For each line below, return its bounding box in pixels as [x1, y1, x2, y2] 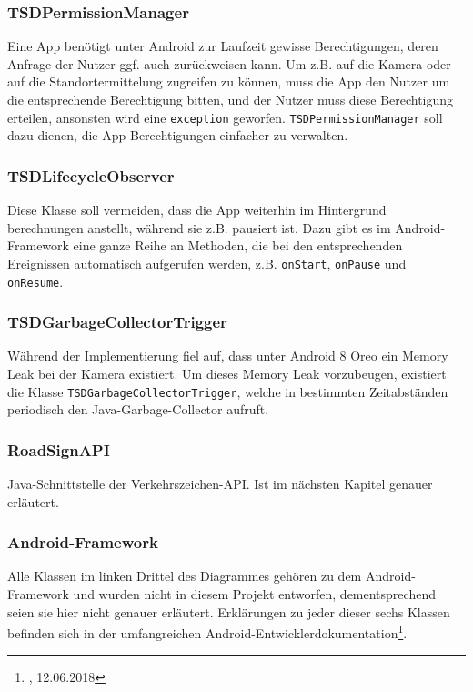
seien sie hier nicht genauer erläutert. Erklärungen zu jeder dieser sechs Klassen [7, 602, 450, 621]
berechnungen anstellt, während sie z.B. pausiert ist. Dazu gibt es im [7, 218, 391, 237]
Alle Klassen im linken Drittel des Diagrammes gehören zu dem [7, 566, 362, 585]
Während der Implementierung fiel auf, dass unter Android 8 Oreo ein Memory [7, 346, 448, 365]
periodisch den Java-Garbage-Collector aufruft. [7, 400, 269, 419]
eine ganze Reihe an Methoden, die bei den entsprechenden [73, 236, 403, 255]
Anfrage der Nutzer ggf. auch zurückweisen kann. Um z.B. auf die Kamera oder [7, 54, 451, 73]
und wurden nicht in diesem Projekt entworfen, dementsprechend [73, 585, 436, 604]
